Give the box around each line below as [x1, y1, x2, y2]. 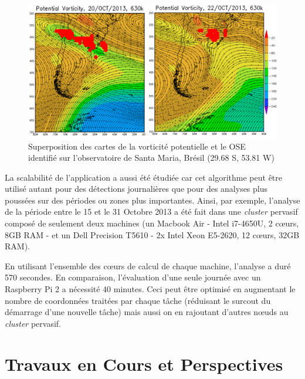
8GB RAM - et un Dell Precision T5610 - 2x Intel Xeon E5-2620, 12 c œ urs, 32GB [5, 228, 300, 241]
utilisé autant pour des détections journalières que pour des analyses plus [5, 182, 268, 195]
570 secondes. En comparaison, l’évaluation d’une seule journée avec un [5, 271, 261, 283]
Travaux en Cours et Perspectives [5, 351, 283, 375]
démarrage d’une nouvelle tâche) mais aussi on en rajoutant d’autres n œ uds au [5, 306, 289, 318]
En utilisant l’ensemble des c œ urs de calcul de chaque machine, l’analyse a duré [5, 259, 291, 272]
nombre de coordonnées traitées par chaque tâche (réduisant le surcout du [5, 294, 271, 306]
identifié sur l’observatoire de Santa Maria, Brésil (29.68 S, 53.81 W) [28, 151, 274, 164]
